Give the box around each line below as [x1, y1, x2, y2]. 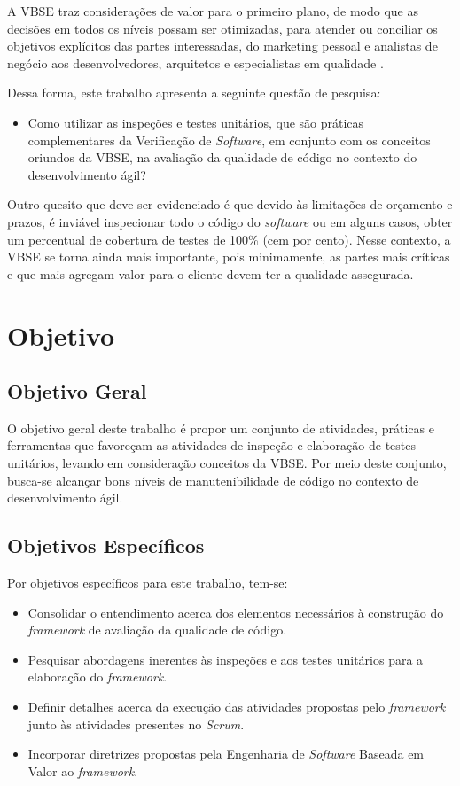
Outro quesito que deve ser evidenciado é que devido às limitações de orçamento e [7, 195, 453, 214]
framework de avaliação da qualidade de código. [27, 620, 287, 639]
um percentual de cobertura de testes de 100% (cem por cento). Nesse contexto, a [7, 230, 451, 248]
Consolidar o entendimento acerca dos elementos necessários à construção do [27, 603, 444, 621]
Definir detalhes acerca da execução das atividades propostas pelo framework [27, 697, 446, 716]
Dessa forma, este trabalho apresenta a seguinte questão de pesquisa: [7, 83, 381, 102]
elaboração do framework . [27, 667, 168, 686]
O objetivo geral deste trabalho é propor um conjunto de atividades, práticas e [7, 418, 434, 437]
